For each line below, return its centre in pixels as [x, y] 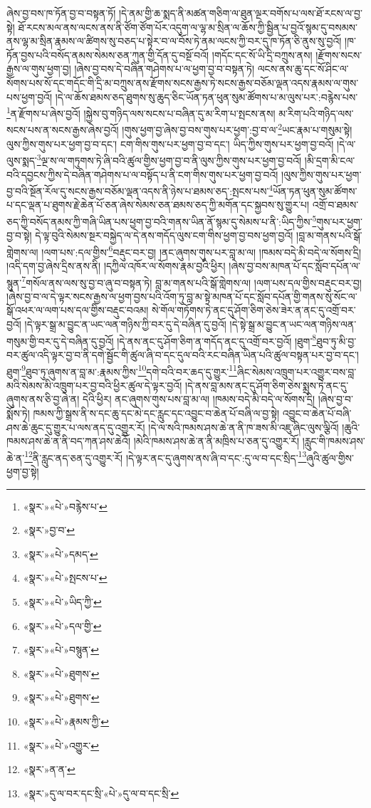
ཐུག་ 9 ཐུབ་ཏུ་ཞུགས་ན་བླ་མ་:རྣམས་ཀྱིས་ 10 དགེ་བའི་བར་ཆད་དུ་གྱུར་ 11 [122, 370]
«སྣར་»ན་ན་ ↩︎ [49, 769]
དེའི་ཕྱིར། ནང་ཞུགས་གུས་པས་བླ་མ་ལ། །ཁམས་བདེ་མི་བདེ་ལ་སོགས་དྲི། [199, 399]
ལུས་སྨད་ [22, 160]
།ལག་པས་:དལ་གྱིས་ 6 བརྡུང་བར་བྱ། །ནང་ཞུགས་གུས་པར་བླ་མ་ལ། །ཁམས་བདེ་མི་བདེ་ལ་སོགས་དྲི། [202, 251]
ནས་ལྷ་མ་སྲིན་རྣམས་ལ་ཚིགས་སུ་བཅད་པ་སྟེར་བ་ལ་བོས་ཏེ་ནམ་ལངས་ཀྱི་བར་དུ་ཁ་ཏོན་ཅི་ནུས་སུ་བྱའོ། [174, 41]
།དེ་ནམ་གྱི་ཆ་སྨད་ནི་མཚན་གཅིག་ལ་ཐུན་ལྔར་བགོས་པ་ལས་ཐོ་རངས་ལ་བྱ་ [240, 13]
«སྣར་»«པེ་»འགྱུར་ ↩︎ [61, 745]
